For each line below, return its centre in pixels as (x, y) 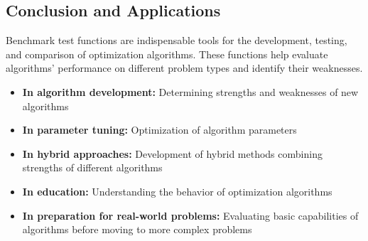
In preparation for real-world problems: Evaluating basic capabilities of (190, 215)
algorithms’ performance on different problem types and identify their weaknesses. (184, 68)
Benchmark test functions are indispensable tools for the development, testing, (177, 40)
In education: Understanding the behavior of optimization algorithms (177, 191)
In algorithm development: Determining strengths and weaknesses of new (190, 91)
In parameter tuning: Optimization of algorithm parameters (159, 130)
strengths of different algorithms (92, 167)
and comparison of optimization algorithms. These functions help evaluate (167, 54)
